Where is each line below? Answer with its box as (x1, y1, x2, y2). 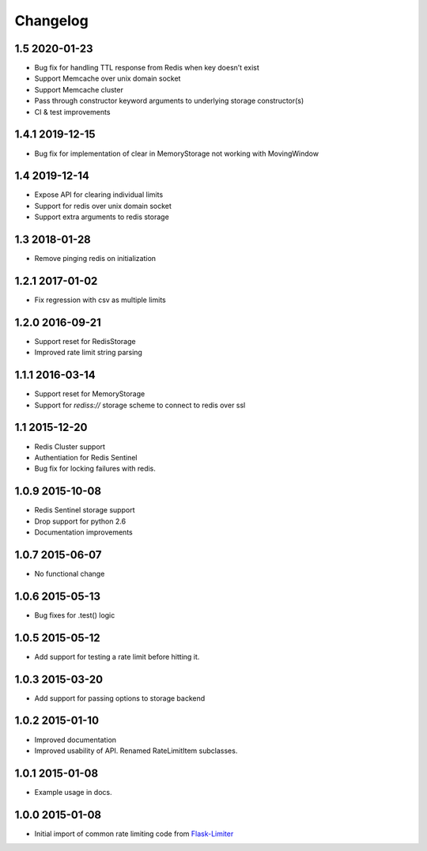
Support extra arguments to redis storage (34, 212, 169, 221)
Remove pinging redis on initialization (34, 254, 157, 263)
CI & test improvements (34, 107, 111, 116)
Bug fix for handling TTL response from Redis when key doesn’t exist (34, 63, 260, 73)
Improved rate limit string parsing (34, 348, 142, 357)
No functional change (34, 569, 105, 578)
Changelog (14, 12, 89, 29)
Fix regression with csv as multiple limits (34, 295, 166, 304)
